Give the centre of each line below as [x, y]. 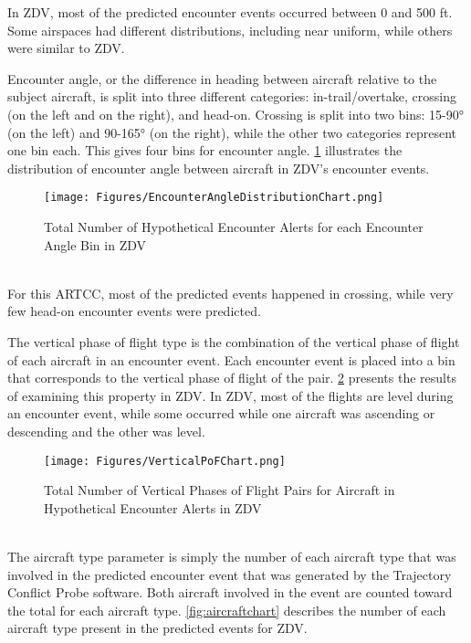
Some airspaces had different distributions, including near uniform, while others [230, 30]
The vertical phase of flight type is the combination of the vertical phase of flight [234, 341]
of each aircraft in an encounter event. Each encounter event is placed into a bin [231, 359]
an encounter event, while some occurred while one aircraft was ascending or [221, 413]
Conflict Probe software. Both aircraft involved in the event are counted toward [230, 592]
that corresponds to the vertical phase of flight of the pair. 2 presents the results [232, 378]
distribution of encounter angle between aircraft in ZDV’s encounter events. [219, 168]
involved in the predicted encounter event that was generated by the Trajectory [230, 574]
